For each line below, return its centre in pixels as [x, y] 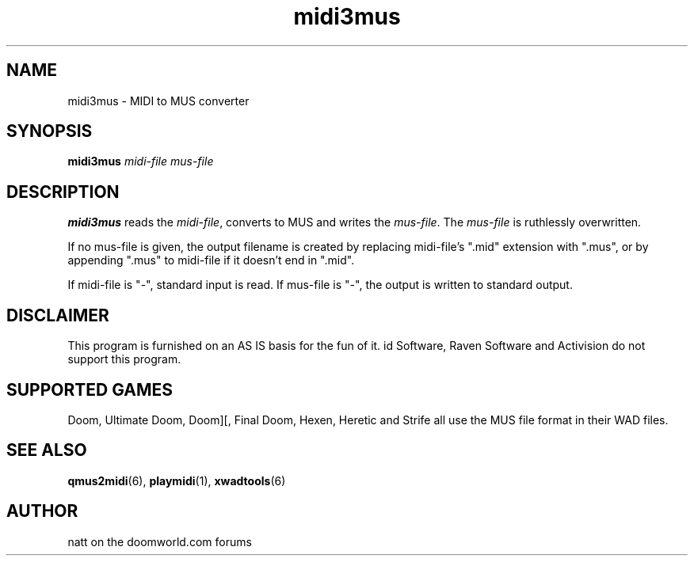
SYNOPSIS [50, 131]
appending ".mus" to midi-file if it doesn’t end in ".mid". [211, 260]
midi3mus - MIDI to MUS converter [158, 101]
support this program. [124, 359]
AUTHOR [42, 511]
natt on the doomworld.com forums [160, 541]
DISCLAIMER [58, 315]
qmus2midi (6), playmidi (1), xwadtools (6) [177, 480]
